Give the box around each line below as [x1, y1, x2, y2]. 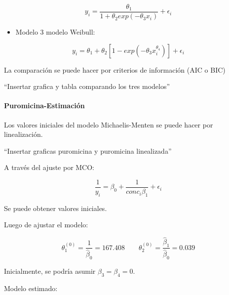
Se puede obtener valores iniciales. [4, 203, 107, 213]
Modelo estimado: [4, 283, 58, 293]
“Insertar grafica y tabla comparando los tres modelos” [4, 81, 170, 91]
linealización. [4, 129, 43, 139]
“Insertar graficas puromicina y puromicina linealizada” [4, 145, 172, 156]
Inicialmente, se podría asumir [4, 265, 96, 276]
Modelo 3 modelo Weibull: [15, 27, 95, 37]
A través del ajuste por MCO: [4, 162, 95, 172]
